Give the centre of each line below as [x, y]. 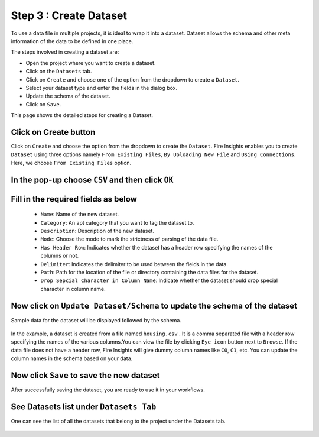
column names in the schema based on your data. [72, 358]
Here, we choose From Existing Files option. [71, 163]
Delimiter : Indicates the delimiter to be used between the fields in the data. [134, 264]
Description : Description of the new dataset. [97, 231]
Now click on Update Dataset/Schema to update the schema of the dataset [154, 305]
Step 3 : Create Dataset [69, 15]
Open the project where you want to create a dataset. [91, 63]
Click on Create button [53, 132]
